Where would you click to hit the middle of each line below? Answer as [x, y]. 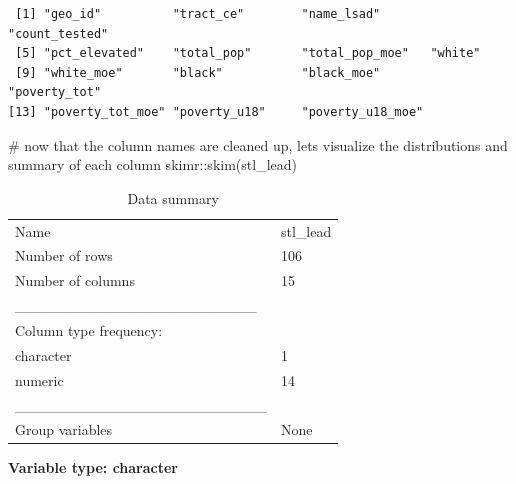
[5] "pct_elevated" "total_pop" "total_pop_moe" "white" [248, 53]
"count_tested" [58, 33]
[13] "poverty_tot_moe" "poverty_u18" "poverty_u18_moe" [216, 111]
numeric [39, 379]
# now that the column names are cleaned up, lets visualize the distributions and [258, 144]
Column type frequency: [89, 329]
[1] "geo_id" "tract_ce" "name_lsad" [198, 14]
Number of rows [64, 255]
